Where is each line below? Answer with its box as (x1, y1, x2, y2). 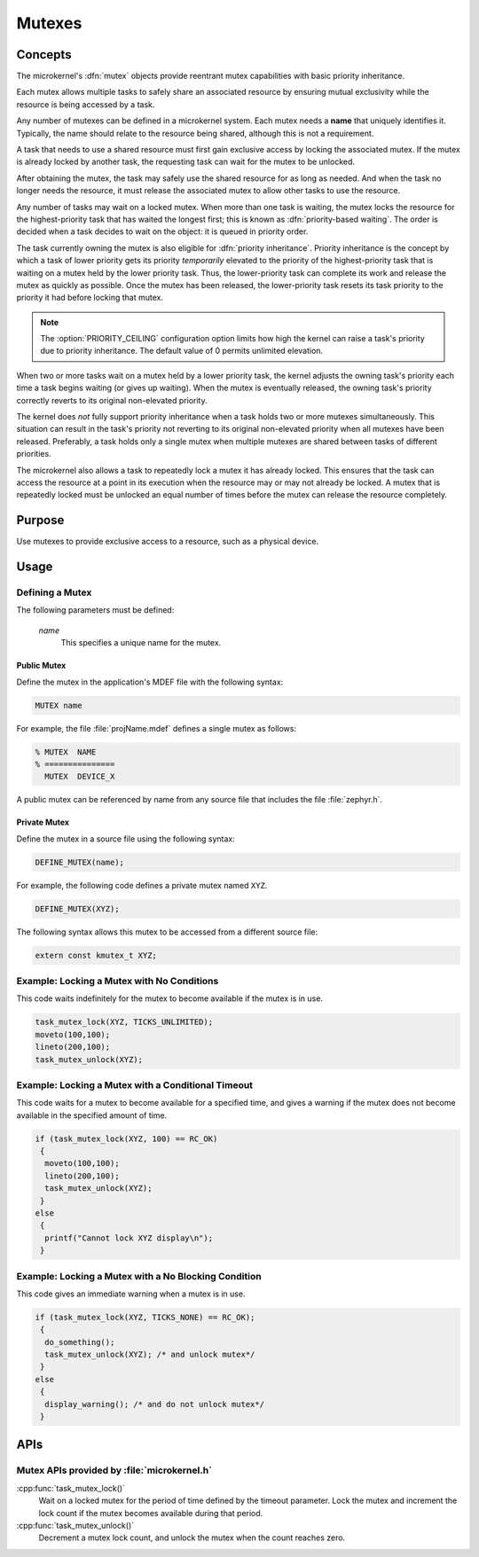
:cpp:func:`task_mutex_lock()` (16, 1483, 126, 1493)
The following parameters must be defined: (16, 605, 175, 615)
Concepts (16, 47, 72, 62)
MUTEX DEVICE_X (44, 771, 115, 782)
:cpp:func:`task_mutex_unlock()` (16, 1520, 135, 1530)
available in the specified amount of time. (16, 1109, 168, 1121)
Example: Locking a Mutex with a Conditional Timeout (16, 1078, 253, 1091)
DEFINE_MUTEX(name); (35, 857, 124, 867)
